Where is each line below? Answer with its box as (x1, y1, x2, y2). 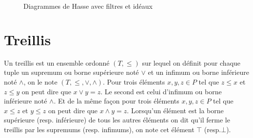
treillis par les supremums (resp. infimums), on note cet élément (4, 124, 195, 134)
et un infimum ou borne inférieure (148, 67, 249, 77)
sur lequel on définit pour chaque (142, 57, 241, 68)
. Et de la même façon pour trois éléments (54, 96, 179, 106)
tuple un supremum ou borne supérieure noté (4, 67, 139, 77)
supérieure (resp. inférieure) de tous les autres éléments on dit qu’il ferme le (4, 115, 230, 125)
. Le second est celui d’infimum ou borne (100, 86, 222, 96)
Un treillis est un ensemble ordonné (4, 57, 110, 68)
